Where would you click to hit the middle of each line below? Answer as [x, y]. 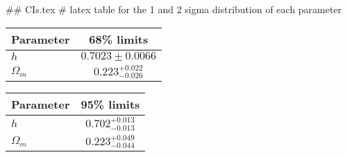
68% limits [119, 39]
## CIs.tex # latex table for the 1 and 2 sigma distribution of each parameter [174, 9]
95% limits [110, 104]
